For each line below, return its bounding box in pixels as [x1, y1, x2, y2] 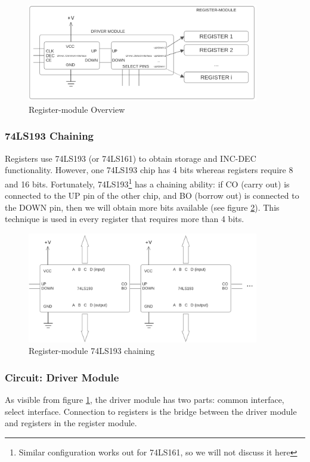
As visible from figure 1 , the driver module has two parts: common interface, [5, 393, 284, 405]
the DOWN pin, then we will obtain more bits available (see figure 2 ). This [5, 201, 280, 213]
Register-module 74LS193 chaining [29, 344, 155, 357]
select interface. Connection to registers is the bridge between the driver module [5, 405, 297, 417]
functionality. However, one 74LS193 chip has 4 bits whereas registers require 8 [5, 164, 293, 176]
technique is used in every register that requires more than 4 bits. [5, 212, 244, 225]
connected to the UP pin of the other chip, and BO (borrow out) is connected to [5, 189, 299, 202]
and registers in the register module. [5, 417, 137, 429]
